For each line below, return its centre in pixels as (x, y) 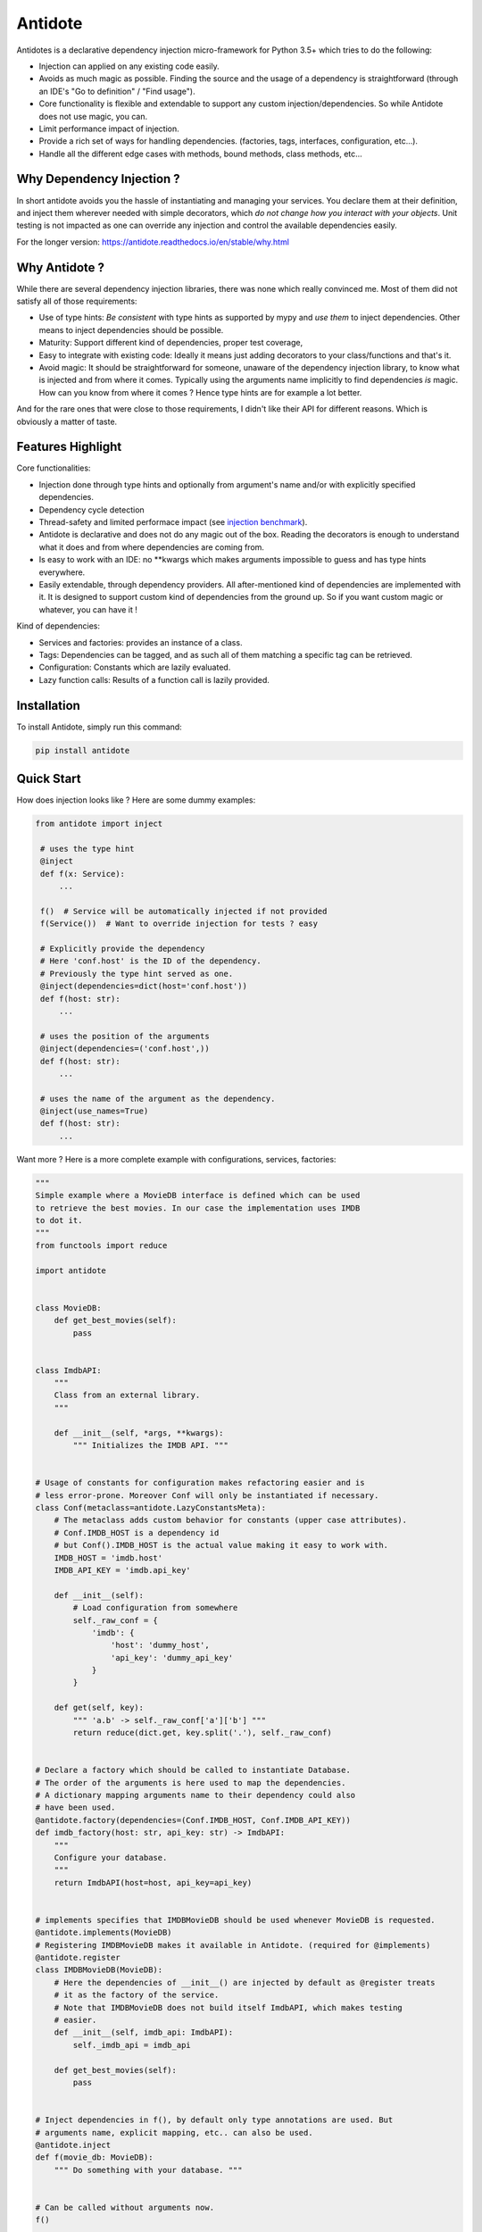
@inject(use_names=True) (95, 1111)
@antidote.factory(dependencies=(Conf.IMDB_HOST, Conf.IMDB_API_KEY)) (193, 1820)
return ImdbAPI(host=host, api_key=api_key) (153, 1882)
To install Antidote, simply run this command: (99, 727)
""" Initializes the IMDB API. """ (151, 1445)
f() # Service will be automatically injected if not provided (184, 911)
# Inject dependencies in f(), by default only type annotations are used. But (214, 2120)
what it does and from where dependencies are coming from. (152, 547)
